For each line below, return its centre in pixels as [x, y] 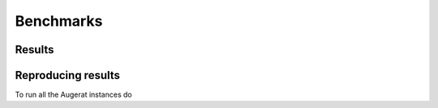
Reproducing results [68, 75]
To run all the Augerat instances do [74, 95]
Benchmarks [59, 21]
